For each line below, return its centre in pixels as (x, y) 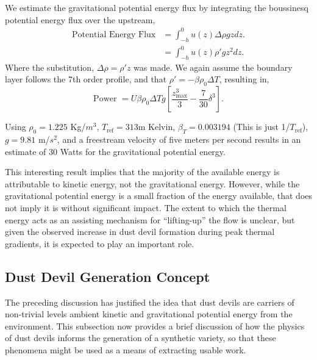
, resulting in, (244, 79)
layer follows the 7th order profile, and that (86, 79)
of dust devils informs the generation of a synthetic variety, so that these (141, 338)
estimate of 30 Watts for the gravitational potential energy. (115, 151)
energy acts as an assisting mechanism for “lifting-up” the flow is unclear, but (150, 219)
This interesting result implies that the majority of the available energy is (142, 172)
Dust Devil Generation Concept (108, 276)
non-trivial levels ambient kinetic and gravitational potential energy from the (149, 314)
